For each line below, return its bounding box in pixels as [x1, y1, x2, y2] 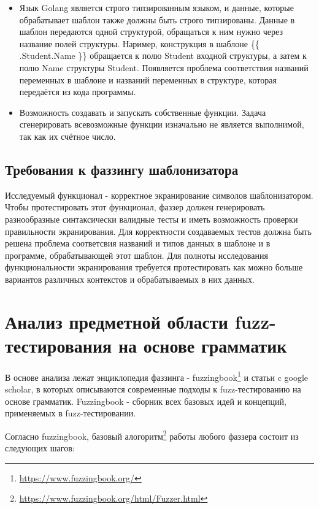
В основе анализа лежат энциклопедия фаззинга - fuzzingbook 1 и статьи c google [5, 369, 309, 383]
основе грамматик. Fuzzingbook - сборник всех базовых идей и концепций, [5, 394, 286, 407]
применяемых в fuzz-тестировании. [5, 407, 136, 419]
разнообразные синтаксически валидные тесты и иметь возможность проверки [5, 212, 298, 225]
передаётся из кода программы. [19, 85, 136, 98]
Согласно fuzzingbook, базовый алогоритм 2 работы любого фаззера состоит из [5, 427, 299, 442]
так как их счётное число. [19, 129, 116, 142]
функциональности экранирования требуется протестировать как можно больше [5, 261, 303, 274]
